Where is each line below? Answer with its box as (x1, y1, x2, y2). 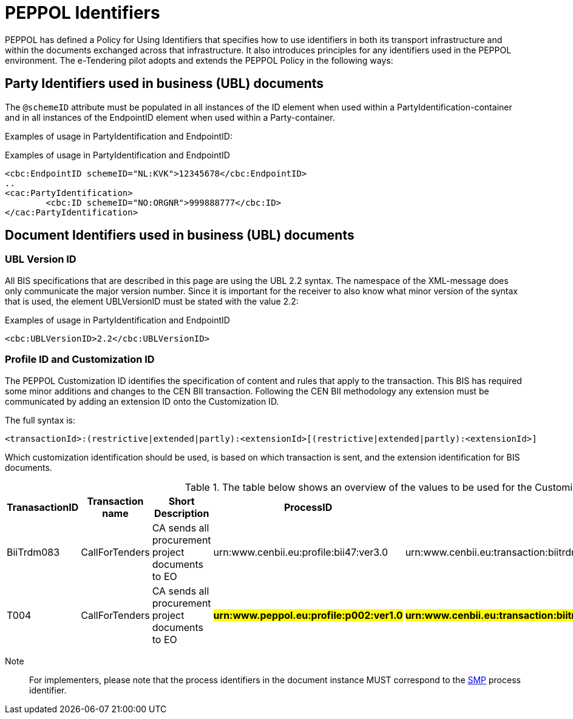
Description (154, 507, 209, 519)
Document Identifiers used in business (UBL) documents (5, 228, 354, 243)
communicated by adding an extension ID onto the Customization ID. (5, 396, 279, 407)
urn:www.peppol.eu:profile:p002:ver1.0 (213, 609, 403, 621)
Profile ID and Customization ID (5, 353, 155, 366)
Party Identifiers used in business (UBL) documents (5, 76, 324, 92)
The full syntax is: (5, 414, 76, 425)
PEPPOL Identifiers (5, 2, 160, 23)
